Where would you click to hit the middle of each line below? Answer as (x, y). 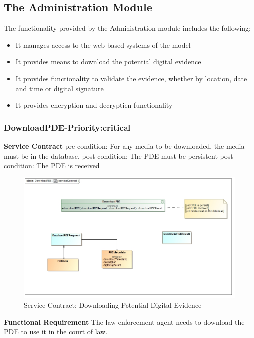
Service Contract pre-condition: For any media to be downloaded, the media (124, 145)
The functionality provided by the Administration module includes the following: (127, 28)
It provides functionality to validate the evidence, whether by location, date (131, 78)
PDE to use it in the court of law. (56, 331)
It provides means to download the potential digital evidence (108, 62)
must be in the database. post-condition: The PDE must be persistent (111, 155)
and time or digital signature (60, 88)
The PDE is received (68, 165)
